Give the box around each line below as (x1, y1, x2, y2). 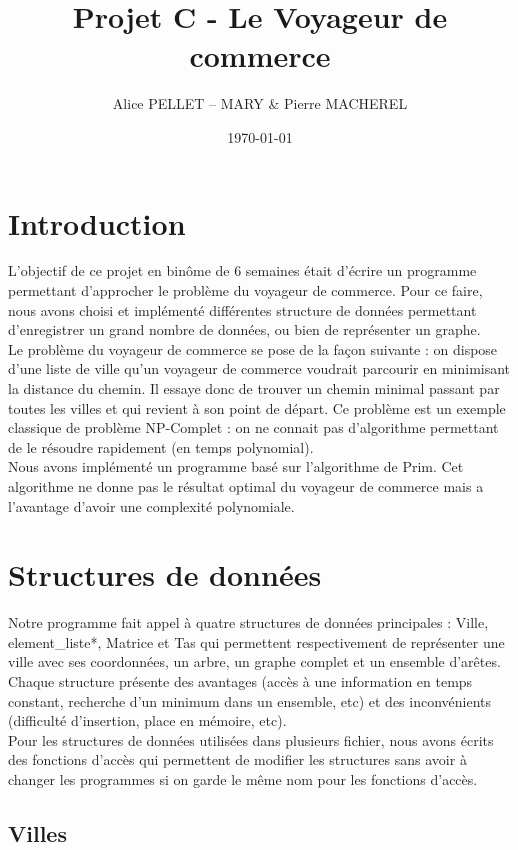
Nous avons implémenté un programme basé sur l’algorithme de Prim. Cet (8, 456, 464, 477)
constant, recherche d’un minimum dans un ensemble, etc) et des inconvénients (8, 690, 492, 711)
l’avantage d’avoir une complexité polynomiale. (8, 495, 295, 516)
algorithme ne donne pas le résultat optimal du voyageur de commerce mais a (8, 475, 484, 496)
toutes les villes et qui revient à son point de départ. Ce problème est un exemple (8, 397, 506, 418)
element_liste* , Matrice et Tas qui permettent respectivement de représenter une (8, 631, 505, 652)
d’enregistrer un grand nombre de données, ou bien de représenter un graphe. (8, 319, 481, 340)
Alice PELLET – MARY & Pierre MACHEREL (112, 93, 408, 114)
